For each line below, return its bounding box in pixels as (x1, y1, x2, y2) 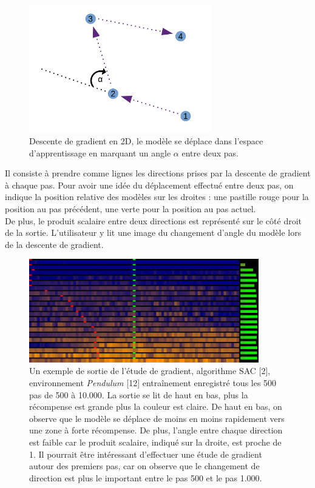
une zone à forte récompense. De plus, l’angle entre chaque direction (29, 424, 283, 436)
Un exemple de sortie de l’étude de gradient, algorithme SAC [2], (29, 364, 271, 377)
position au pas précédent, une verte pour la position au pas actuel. (5, 202, 256, 215)
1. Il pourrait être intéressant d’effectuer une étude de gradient (29, 447, 262, 460)
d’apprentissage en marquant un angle (29, 146, 171, 159)
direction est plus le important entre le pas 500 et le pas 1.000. (29, 471, 262, 484)
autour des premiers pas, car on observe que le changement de (29, 460, 260, 472)
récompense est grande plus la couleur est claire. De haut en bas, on (29, 400, 282, 413)
